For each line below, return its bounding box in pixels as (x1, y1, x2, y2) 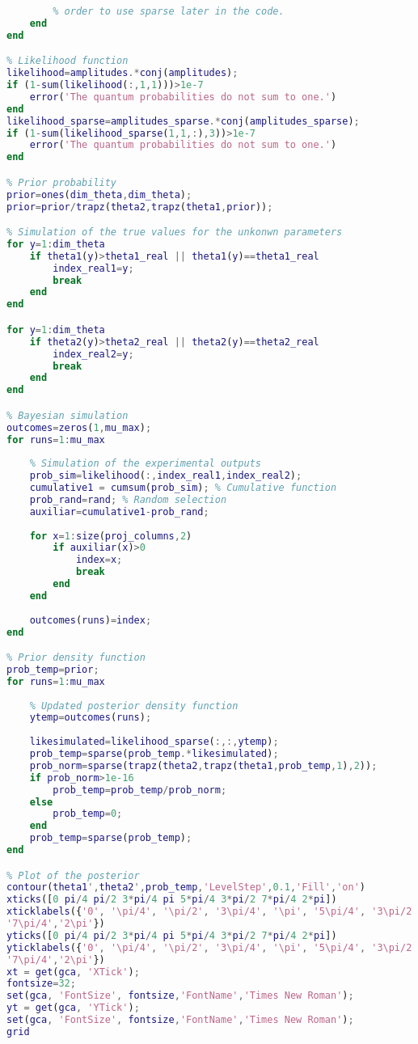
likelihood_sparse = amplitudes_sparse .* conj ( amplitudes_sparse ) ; (6, 115, 360, 127)
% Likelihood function (6, 55, 129, 67)
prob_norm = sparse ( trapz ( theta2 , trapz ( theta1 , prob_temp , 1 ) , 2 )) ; (29, 759, 378, 771)
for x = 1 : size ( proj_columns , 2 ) (29, 530, 192, 542)
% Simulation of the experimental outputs (29, 458, 261, 470)
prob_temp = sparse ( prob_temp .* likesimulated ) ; (29, 748, 279, 760)
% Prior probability (6, 176, 117, 188)
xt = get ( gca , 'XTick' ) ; (6, 966, 140, 978)
